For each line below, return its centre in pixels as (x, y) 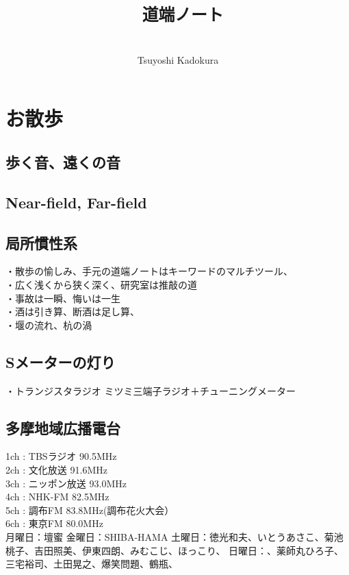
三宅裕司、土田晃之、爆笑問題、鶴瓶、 (92, 564)
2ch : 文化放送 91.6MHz (56, 469)
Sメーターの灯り (61, 362)
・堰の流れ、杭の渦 (49, 325)
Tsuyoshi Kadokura (178, 59)
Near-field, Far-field (76, 202)
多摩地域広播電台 (63, 427)
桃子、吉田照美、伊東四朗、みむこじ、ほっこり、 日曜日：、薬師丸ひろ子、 (175, 550)
